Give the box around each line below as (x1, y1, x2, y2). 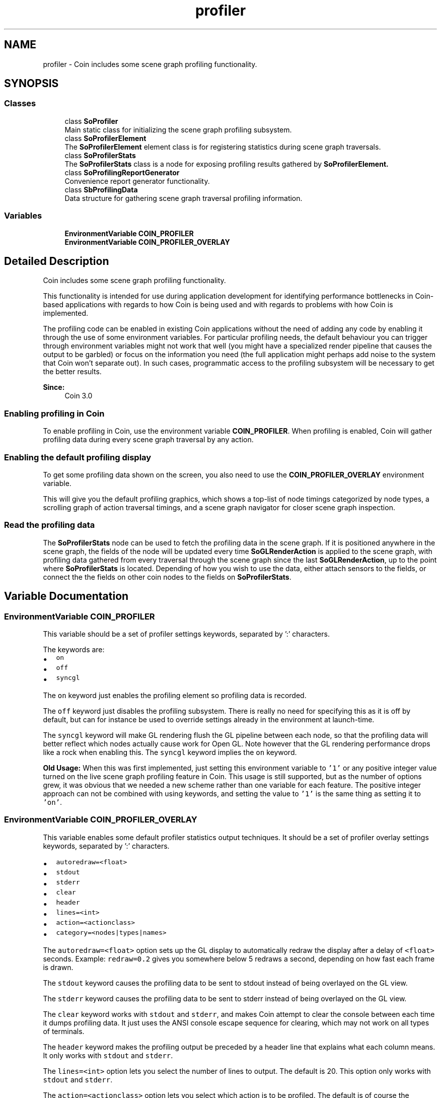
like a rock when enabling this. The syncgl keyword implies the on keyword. (43, 747, 297, 757)
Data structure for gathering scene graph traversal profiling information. (64, 193, 303, 202)
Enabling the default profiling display (4, 452, 152, 462)
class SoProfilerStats (64, 151, 136, 160)
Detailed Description (4, 254, 109, 267)
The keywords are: (43, 645, 105, 654)
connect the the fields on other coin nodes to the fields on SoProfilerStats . (43, 572, 291, 581)
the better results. (43, 367, 102, 376)
